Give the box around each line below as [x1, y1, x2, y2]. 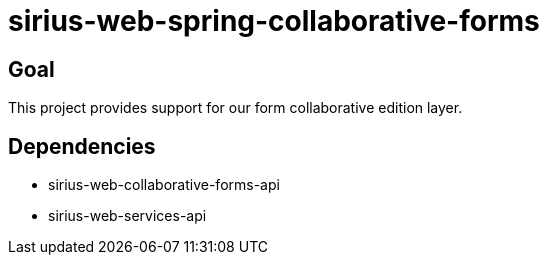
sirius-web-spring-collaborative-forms [8, 4, 540, 38]
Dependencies [8, 133, 156, 159]
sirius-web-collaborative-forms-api [48, 176, 280, 194]
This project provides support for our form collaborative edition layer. [8, 99, 463, 117]
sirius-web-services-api [48, 207, 207, 225]
